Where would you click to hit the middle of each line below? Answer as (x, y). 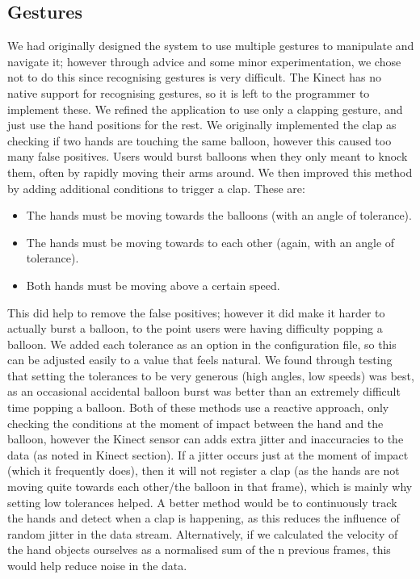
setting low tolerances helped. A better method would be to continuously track (202, 502)
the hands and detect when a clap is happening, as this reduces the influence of (204, 518)
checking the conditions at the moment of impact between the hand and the (195, 423)
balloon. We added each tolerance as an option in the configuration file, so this (202, 344)
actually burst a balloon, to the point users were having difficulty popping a (195, 328)
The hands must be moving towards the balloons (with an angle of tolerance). (219, 215)
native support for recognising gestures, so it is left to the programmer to (189, 92)
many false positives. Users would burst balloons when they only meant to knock (208, 156)
